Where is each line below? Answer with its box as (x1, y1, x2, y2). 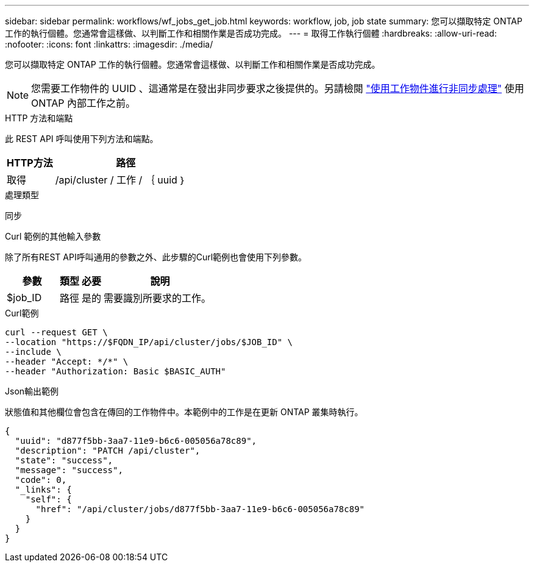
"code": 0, (15, 475, 67, 485)
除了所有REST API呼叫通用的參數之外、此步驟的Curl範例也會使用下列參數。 (5, 252, 307, 262)
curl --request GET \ (5, 327, 108, 337)
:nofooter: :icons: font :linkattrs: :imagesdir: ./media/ (5, 39, 213, 49)
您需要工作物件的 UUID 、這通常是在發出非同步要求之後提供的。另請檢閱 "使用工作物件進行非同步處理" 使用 (31, 82, 524, 94)
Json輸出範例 (5, 386, 59, 396)
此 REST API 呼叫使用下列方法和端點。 (5, 134, 158, 144)
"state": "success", (15, 455, 113, 465)
